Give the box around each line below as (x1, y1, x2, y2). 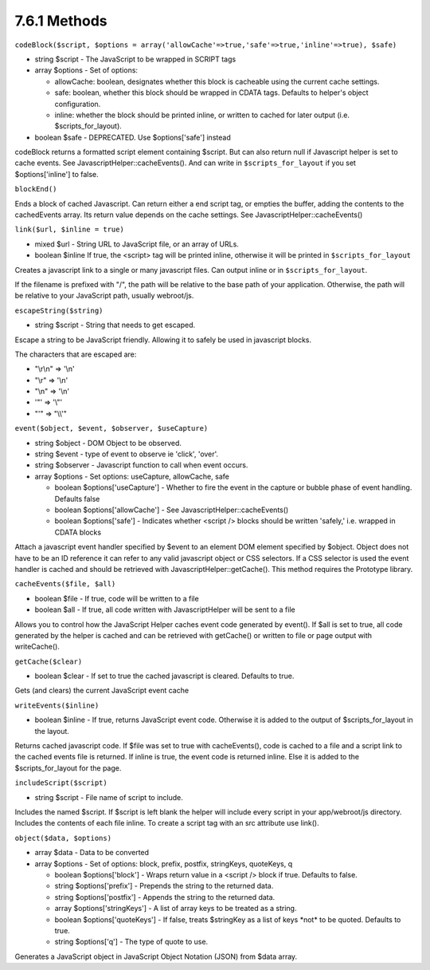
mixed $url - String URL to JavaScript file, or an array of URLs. (34, 239, 239, 249)
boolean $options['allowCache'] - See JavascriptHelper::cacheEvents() (54, 505, 289, 515)
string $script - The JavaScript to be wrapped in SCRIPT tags (34, 54, 236, 64)
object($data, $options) (14, 834, 111, 842)
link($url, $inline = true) (14, 225, 125, 235)
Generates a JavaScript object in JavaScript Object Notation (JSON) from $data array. (14, 952, 298, 961)
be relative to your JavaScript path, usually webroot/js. (14, 291, 194, 301)
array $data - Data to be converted (34, 848, 150, 858)
